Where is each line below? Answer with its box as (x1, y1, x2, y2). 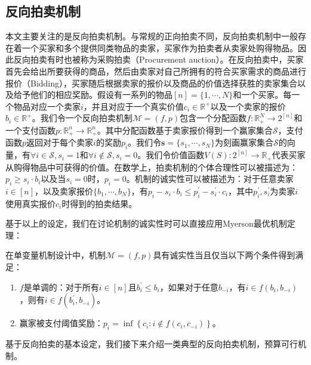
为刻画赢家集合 (214, 136, 273, 149)
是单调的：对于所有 (23, 280, 99, 293)
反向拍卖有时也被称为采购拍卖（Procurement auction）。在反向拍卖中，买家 (13, 53, 304, 66)
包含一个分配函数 (180, 112, 247, 124)
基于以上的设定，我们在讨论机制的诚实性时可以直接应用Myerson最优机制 (5, 217, 287, 230)
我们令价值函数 (146, 149, 205, 161)
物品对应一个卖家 (13, 100, 81, 112)
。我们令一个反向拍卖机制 (32, 112, 133, 124)
